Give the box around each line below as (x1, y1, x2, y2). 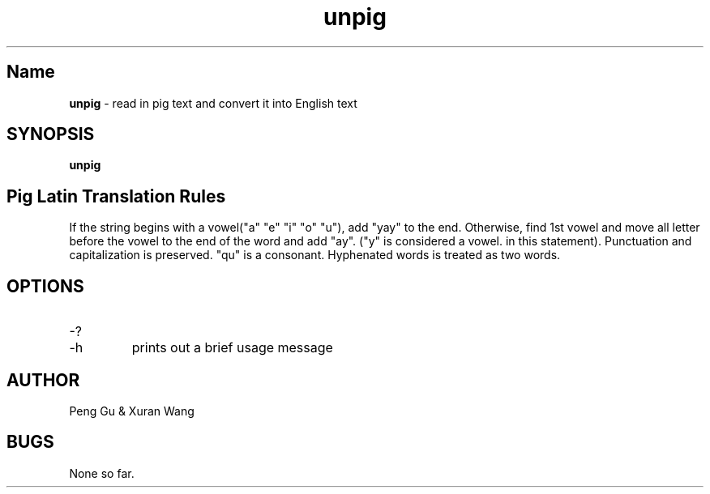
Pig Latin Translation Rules (6, 185, 226, 207)
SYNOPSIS (6, 124, 95, 145)
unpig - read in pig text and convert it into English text (69, 96, 357, 110)
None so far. (69, 466, 135, 480)
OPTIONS (6, 275, 84, 296)
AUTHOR (6, 369, 80, 390)
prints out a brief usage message (131, 339, 333, 356)
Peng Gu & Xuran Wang (69, 403, 195, 418)
